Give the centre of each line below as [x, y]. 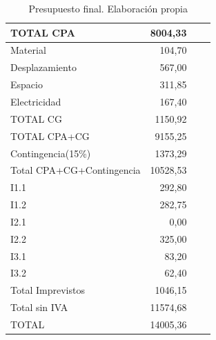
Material [28, 50]
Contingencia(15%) [51, 153]
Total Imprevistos [48, 290]
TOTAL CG [36, 118]
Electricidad [36, 101]
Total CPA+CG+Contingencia [76, 170]
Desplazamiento [43, 67]
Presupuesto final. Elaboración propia [108, 8]
